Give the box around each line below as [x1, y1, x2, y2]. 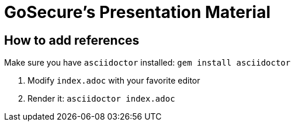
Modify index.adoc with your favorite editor [27, 75, 200, 86]
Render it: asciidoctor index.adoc [27, 93, 175, 104]
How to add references [4, 33, 140, 48]
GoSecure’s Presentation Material [4, 2, 270, 22]
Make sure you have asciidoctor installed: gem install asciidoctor [4, 57, 291, 68]
